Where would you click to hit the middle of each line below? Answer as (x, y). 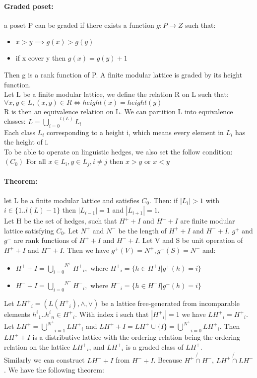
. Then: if (164, 200)
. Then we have (86, 250)
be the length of (142, 230)
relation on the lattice (37, 346)
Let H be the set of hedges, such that (61, 221)
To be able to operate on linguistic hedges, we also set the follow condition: (118, 151)
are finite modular (208, 221)
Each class (20, 132)
